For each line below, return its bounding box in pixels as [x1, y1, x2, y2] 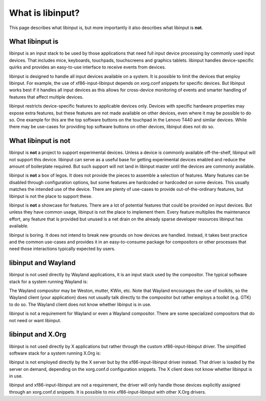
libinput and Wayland [9, 259, 76, 267]
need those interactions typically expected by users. [9, 246, 116, 252]
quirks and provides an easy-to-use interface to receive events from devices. [9, 64, 166, 70]
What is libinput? [9, 7, 80, 18]
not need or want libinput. [9, 317, 62, 323]
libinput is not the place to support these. [9, 193, 93, 199]
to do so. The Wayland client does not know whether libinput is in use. [9, 301, 152, 307]
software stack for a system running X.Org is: [9, 350, 101, 356]
